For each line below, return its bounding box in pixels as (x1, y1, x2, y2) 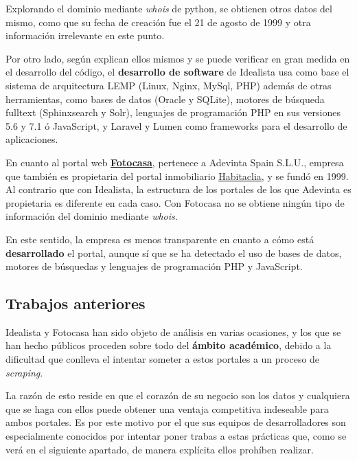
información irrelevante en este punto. (5, 28, 165, 43)
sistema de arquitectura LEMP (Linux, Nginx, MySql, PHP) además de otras (5, 78, 332, 92)
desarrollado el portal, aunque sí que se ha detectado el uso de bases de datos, (5, 245, 342, 260)
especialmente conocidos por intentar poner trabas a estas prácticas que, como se (5, 429, 347, 443)
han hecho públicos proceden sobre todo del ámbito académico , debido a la (5, 338, 332, 352)
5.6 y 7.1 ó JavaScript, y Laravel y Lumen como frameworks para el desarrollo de (5, 118, 347, 133)
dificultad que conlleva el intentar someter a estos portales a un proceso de (5, 352, 320, 366)
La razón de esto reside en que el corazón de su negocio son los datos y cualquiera (5, 388, 350, 403)
